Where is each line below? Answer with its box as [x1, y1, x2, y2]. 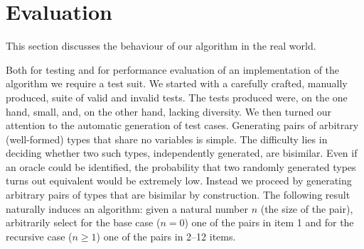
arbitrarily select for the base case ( [6, 215, 161, 230]
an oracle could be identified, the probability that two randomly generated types [6, 159, 356, 174]
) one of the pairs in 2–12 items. [96, 228, 236, 243]
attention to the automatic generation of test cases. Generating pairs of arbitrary [6, 118, 359, 133]
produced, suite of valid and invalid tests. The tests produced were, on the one [6, 89, 348, 104]
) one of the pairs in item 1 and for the [184, 215, 354, 230]
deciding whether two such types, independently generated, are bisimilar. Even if [6, 145, 358, 160]
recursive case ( [6, 228, 73, 243]
